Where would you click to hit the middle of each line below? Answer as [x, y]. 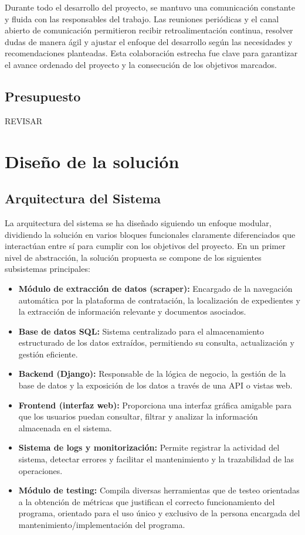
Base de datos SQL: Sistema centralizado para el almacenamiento [141, 331]
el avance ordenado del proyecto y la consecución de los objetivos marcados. [141, 64]
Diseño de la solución [92, 161]
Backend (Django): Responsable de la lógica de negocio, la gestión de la [152, 374]
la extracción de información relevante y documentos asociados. [132, 311]
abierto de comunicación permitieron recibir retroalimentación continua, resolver [149, 30]
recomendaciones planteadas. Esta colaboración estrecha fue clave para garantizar [151, 53]
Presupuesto [43, 96]
